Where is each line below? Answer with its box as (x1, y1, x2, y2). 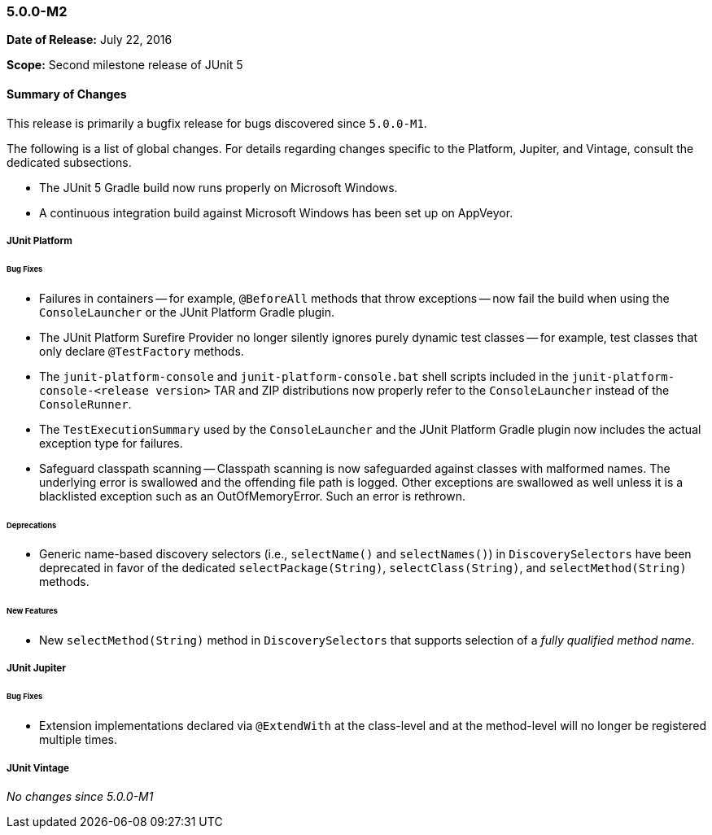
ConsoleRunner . (39, 396, 132, 411)
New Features (7, 606, 58, 616)
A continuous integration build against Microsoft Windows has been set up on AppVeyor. (39, 205, 513, 220)
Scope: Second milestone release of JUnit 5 (7, 58, 243, 72)
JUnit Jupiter (7, 662, 66, 675)
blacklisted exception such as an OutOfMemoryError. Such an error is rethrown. (39, 488, 466, 503)
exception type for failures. (39, 435, 183, 450)
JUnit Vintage (7, 762, 69, 774)
